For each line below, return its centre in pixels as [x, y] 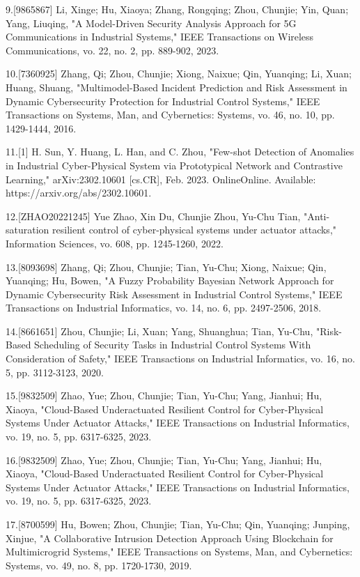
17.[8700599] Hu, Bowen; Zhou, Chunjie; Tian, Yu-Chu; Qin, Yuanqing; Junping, [178, 524]
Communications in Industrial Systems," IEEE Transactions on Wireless [160, 37]
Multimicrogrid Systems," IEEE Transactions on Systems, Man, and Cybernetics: [179, 552]
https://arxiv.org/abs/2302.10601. [79, 193]
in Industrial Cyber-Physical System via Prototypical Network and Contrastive [174, 165]
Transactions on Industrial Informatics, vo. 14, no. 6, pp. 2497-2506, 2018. [164, 308]
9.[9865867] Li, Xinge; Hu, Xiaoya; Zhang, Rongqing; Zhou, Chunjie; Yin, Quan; [177, 9]
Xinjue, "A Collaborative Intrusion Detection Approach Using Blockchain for [170, 538]
